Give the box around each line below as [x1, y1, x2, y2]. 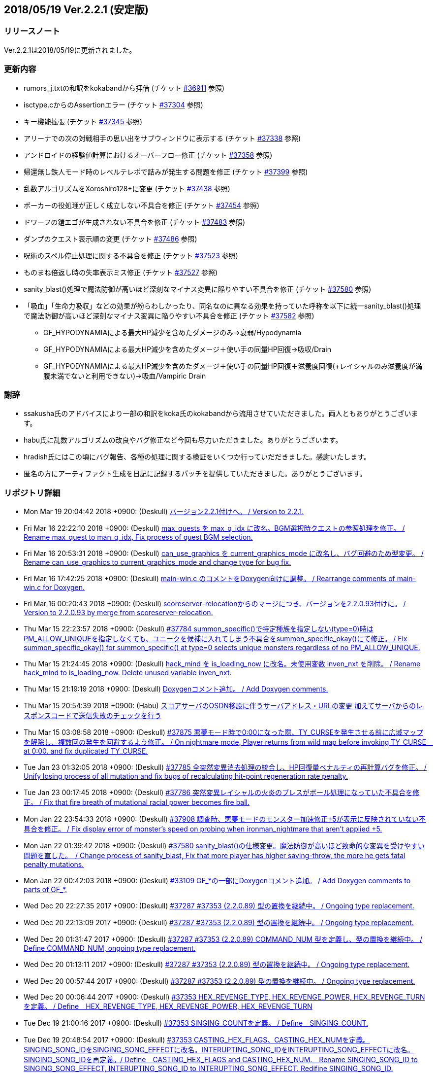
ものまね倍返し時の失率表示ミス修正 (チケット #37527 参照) [24, 268, 218, 277]
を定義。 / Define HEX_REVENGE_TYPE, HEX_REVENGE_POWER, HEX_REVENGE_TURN [24, 1002, 312, 1011]
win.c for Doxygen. [24, 583, 85, 592]
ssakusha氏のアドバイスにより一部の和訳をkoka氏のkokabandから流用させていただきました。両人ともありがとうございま [24, 409, 418, 418]
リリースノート [4, 26, 60, 36]
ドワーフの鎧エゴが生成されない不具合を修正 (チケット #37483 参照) [24, 217, 246, 226]
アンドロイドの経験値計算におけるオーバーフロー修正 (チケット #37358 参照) [24, 150, 273, 159]
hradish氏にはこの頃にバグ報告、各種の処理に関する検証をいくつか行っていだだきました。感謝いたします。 [24, 452, 371, 461]
